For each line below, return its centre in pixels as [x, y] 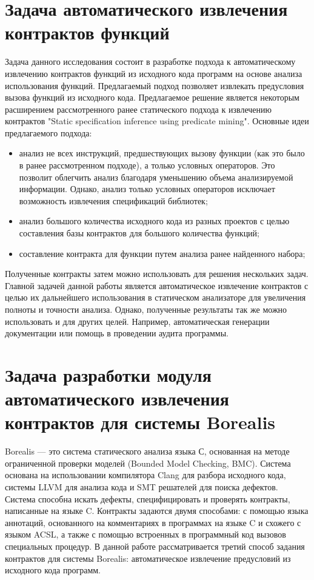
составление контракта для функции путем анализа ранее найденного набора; [162, 253]
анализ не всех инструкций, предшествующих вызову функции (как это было [162, 153]
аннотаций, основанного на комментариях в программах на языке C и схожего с [153, 522]
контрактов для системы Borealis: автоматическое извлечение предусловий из [148, 558]
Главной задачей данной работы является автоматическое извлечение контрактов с [157, 285]
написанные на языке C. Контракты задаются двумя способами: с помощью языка [157, 511]
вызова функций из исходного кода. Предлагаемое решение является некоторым [152, 97]
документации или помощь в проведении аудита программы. [117, 333]
